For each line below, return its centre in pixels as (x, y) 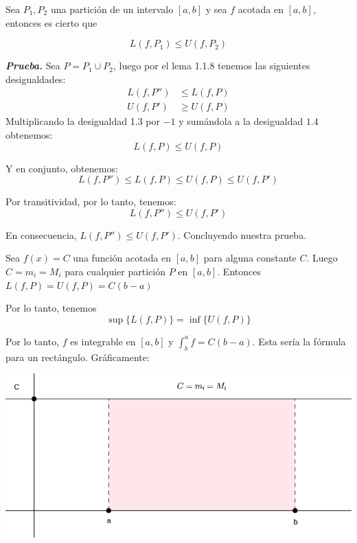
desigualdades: (36, 79)
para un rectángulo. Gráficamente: (78, 357)
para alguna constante (250, 258)
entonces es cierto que (51, 22)
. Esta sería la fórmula (299, 341)
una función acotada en (122, 258)
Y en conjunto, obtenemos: (62, 168)
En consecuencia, (41, 234)
